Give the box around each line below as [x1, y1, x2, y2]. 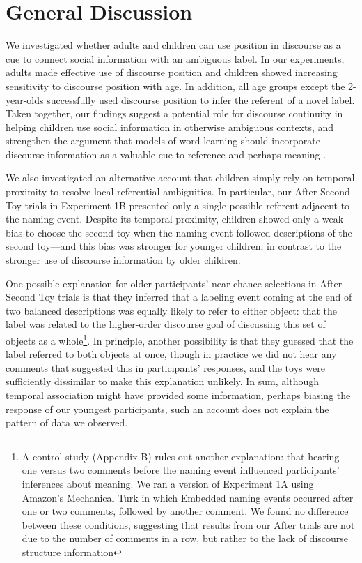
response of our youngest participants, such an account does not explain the [6, 401, 329, 416]
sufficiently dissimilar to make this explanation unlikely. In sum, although [6, 374, 320, 389]
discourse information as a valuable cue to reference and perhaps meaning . [6, 147, 326, 161]
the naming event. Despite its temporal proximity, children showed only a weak [6, 211, 344, 226]
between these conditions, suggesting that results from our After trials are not [22, 517, 355, 532]
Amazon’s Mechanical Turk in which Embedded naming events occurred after [22, 490, 354, 504]
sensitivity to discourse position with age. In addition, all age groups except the [6, 78, 345, 93]
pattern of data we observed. [6, 415, 128, 430]
